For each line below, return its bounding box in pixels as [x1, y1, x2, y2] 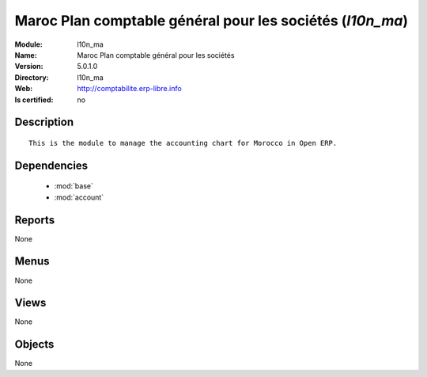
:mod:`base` [54, 181, 94, 191]
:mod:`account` [54, 192, 104, 202]
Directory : [14, 72, 49, 82]
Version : [14, 62, 43, 71]
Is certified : [14, 95, 54, 105]
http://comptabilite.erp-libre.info [77, 84, 182, 93]
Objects [14, 337, 55, 352]
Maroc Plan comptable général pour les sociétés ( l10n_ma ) [14, 12, 409, 29]
